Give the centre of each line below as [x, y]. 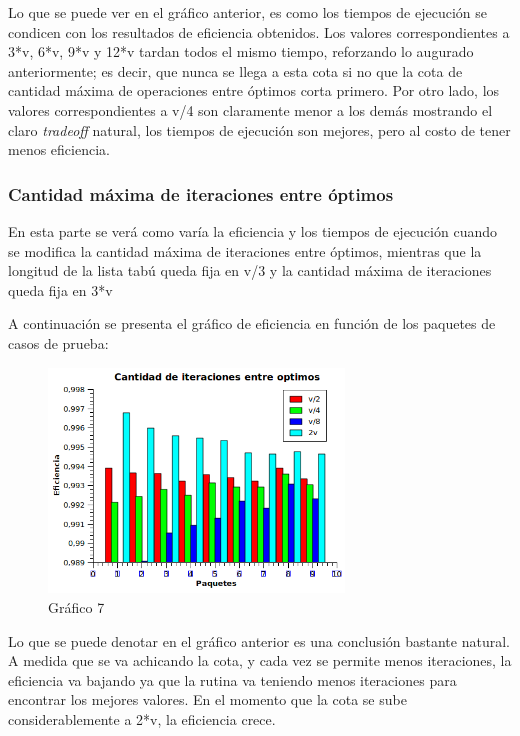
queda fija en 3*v [60, 289]
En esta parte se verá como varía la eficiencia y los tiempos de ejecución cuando [252, 230]
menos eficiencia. [59, 149]
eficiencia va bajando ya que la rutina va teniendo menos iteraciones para [232, 679]
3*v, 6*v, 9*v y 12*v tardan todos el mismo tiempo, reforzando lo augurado [241, 51]
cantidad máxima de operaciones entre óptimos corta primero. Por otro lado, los [254, 90]
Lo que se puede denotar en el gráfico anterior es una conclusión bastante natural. [259, 640]
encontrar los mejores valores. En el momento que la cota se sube [207, 699]
